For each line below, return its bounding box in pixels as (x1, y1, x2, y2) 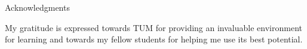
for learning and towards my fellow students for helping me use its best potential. (5, 33, 303, 45)
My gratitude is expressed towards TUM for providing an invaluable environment (5, 21, 302, 33)
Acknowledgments (5, 1, 70, 13)
